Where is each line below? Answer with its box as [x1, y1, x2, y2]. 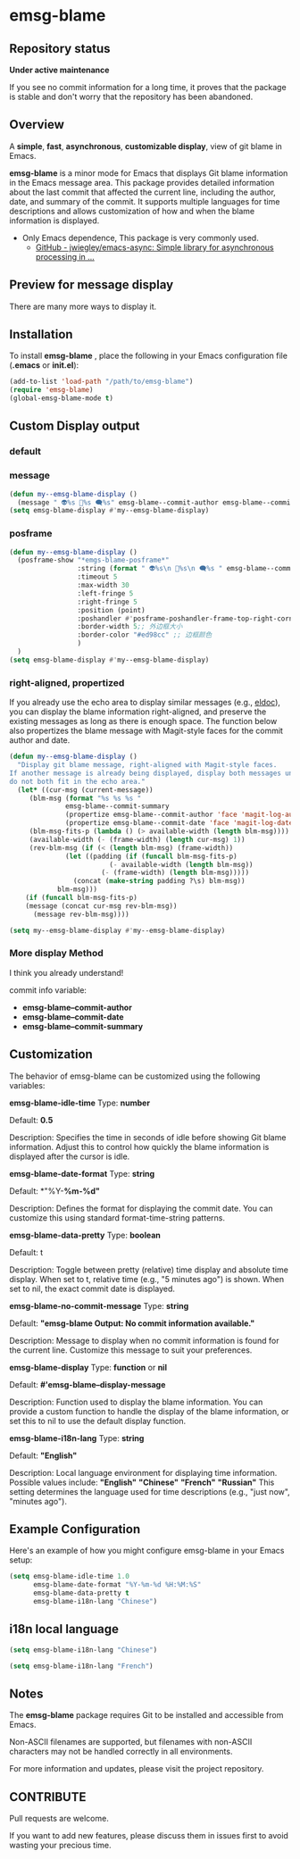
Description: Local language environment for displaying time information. [9, 1467, 278, 1478]
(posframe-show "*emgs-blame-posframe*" [17, 555, 170, 565]
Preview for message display [9, 278, 174, 293]
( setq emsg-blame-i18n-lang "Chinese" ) [9, 1645, 158, 1655]
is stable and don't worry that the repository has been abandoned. [9, 91, 254, 102]
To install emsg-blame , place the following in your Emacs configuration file [9, 350, 288, 362]
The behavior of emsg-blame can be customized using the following [9, 1071, 261, 1081]
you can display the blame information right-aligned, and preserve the [9, 706, 267, 717]
